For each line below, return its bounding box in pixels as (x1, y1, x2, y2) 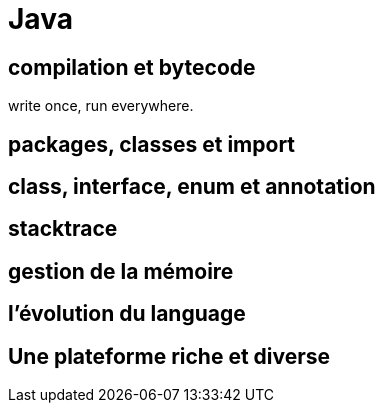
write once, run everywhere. (8, 97, 194, 115)
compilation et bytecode (8, 54, 256, 80)
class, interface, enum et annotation (8, 174, 376, 200)
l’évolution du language (8, 301, 246, 327)
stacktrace (8, 216, 118, 242)
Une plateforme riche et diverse (8, 343, 331, 369)
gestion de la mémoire (8, 258, 234, 284)
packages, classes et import (8, 131, 296, 157)
